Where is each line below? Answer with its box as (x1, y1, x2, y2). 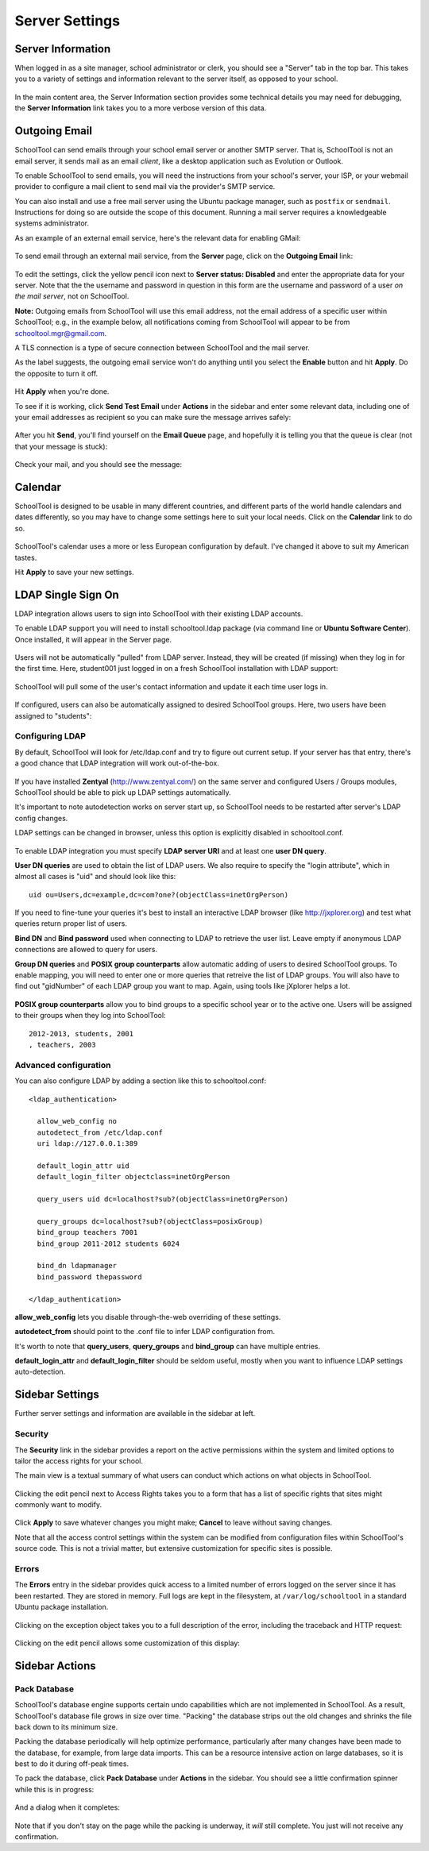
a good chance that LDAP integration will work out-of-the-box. (14, 758, 220, 768)
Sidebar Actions (14, 1659, 96, 1672)
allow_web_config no (37, 1116, 118, 1126)
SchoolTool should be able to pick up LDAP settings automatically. (14, 787, 232, 797)
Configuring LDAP (14, 731, 87, 742)
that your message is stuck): (14, 442, 108, 451)
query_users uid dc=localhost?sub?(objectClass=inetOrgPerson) (37, 1195, 289, 1204)
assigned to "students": (14, 711, 92, 720)
